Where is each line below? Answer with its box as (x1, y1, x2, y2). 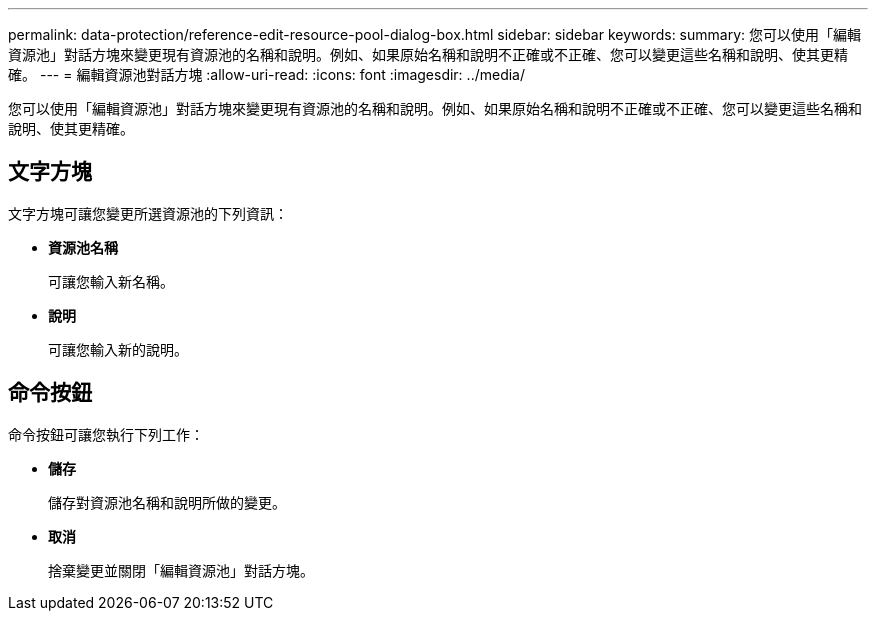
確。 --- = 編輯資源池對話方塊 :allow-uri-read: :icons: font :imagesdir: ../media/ (8, 66, 526, 83)
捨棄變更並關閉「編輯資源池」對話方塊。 (48, 561, 314, 579)
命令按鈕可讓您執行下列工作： (8, 425, 204, 443)
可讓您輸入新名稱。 (48, 272, 174, 290)
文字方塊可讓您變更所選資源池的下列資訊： (8, 204, 288, 222)
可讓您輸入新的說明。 (48, 340, 188, 358)
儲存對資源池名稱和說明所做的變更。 (48, 493, 286, 511)
